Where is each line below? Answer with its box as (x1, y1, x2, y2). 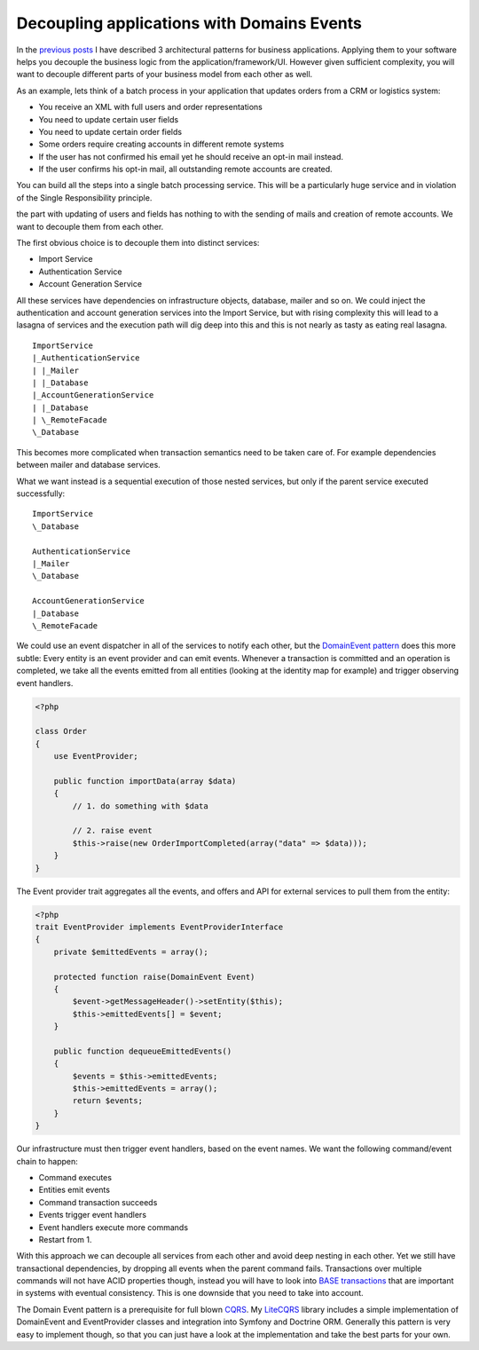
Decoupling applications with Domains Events (16, 13, 363, 33)
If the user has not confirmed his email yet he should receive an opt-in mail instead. (38, 151, 344, 162)
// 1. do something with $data (72, 801, 208, 811)
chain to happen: (16, 1156, 79, 1166)
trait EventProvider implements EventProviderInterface (35, 921, 284, 932)
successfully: (16, 488, 66, 499)
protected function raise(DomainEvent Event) (53, 972, 255, 982)
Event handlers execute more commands (38, 1221, 189, 1233)
